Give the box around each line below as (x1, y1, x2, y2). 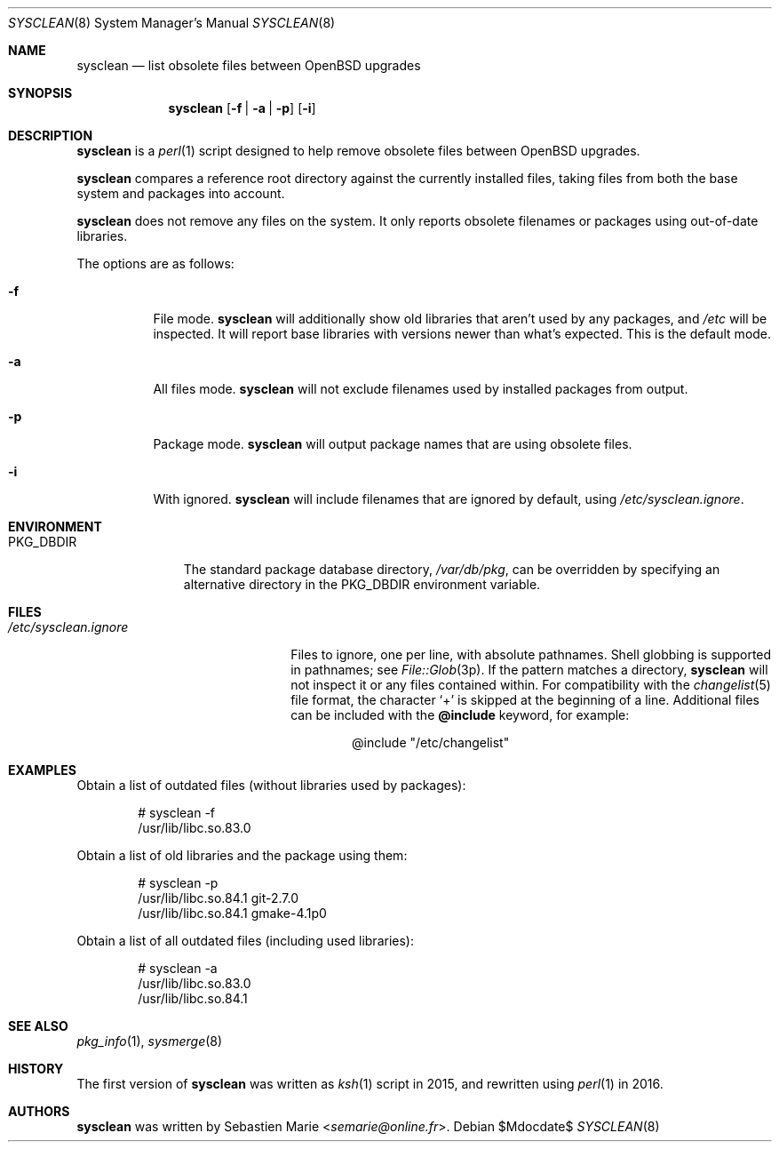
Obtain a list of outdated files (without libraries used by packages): (76, 778, 466, 793)
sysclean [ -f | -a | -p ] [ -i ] (168, 100, 316, 116)
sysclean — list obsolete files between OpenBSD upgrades (76, 58, 421, 73)
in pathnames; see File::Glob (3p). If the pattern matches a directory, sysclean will (290, 662, 768, 677)
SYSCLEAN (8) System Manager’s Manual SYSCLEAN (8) (8, 15, 336, 30)
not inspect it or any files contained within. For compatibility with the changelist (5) (290, 677, 771, 692)
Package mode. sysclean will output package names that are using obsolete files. (153, 436, 632, 451)
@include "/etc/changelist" (352, 735, 510, 750)
